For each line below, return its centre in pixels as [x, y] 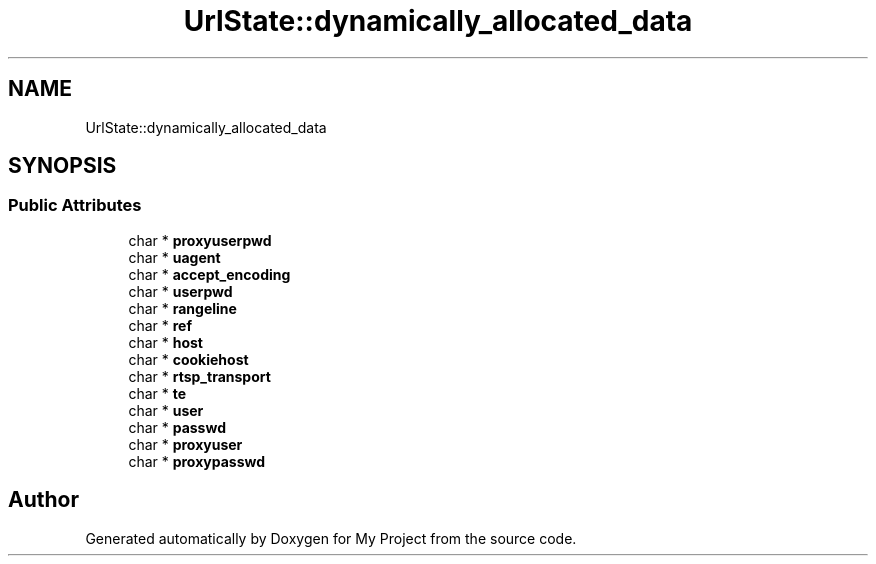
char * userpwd [180, 291]
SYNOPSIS [62, 166]
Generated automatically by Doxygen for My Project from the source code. [331, 538]
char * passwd [177, 427]
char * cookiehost [188, 359]
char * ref [160, 325]
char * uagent [174, 257]
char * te [157, 393]
